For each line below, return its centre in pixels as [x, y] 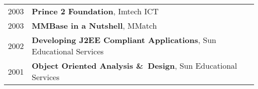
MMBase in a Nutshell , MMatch [95, 26]
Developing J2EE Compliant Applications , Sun [124, 40]
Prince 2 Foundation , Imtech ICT [95, 11]
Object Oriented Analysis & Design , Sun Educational [134, 66]
